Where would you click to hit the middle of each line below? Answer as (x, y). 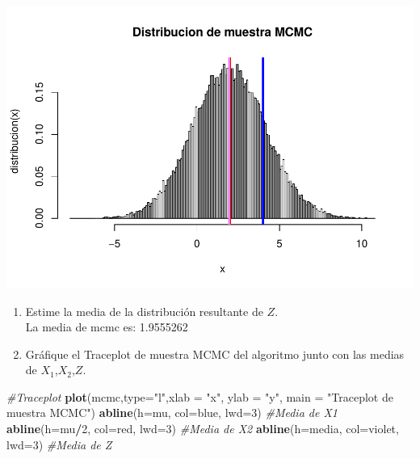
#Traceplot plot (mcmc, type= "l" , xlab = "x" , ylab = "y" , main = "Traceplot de (200, 396)
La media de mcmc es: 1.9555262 (107, 327)
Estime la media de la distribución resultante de (144, 311)
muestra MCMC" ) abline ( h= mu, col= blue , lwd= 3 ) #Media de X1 (172, 413)
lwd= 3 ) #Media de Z (59, 444)
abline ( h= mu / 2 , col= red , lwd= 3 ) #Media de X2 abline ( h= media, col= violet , (203, 429)
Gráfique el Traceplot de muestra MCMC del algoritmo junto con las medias (215, 354)
